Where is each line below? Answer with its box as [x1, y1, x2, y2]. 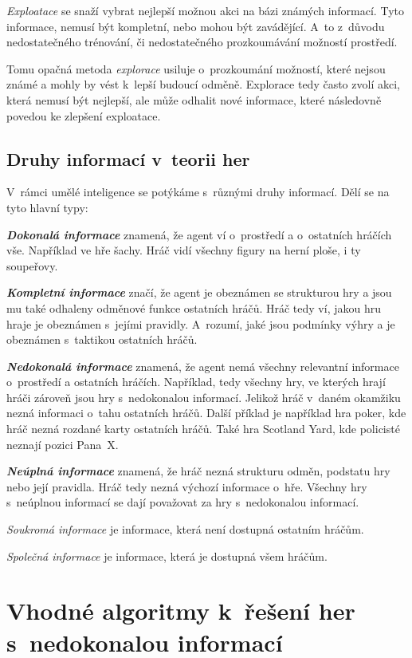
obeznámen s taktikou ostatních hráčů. [6, 331, 198, 348]
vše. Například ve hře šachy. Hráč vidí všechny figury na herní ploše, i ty [6, 242, 361, 258]
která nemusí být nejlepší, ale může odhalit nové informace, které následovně [6, 91, 382, 108]
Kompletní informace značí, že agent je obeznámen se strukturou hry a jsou [6, 284, 392, 301]
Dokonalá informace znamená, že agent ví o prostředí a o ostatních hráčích [6, 226, 392, 242]
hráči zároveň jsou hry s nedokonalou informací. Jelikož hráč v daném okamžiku [6, 388, 401, 405]
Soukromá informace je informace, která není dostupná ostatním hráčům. [6, 521, 364, 538]
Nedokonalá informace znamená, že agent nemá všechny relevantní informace [6, 357, 399, 374]
